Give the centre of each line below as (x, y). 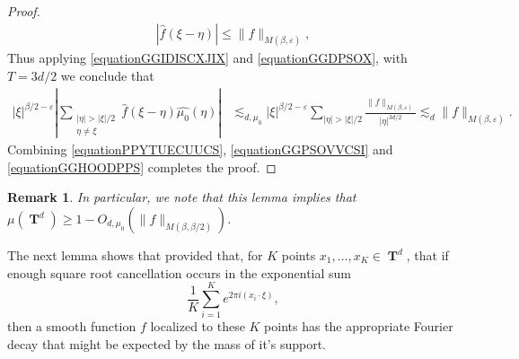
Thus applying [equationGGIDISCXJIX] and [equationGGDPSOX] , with (207, 58)
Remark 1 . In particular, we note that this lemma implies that (182, 197)
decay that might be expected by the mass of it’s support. (167, 343)
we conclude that (107, 76)
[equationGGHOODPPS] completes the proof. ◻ (142, 166)
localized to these (198, 326)
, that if (427, 255)
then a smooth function (72, 326)
